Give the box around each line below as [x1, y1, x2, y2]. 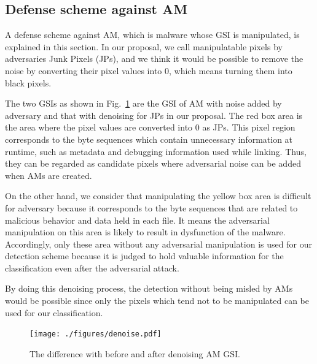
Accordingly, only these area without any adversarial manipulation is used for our [5, 237, 312, 250]
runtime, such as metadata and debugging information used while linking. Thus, [5, 145, 307, 157]
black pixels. [5, 76, 52, 89]
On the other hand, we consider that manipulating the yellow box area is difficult [5, 189, 311, 202]
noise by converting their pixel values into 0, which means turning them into [5, 64, 292, 77]
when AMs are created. [5, 169, 92, 181]
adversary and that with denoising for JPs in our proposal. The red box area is [5, 108, 303, 121]
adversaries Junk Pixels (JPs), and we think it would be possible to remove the [5, 52, 303, 65]
